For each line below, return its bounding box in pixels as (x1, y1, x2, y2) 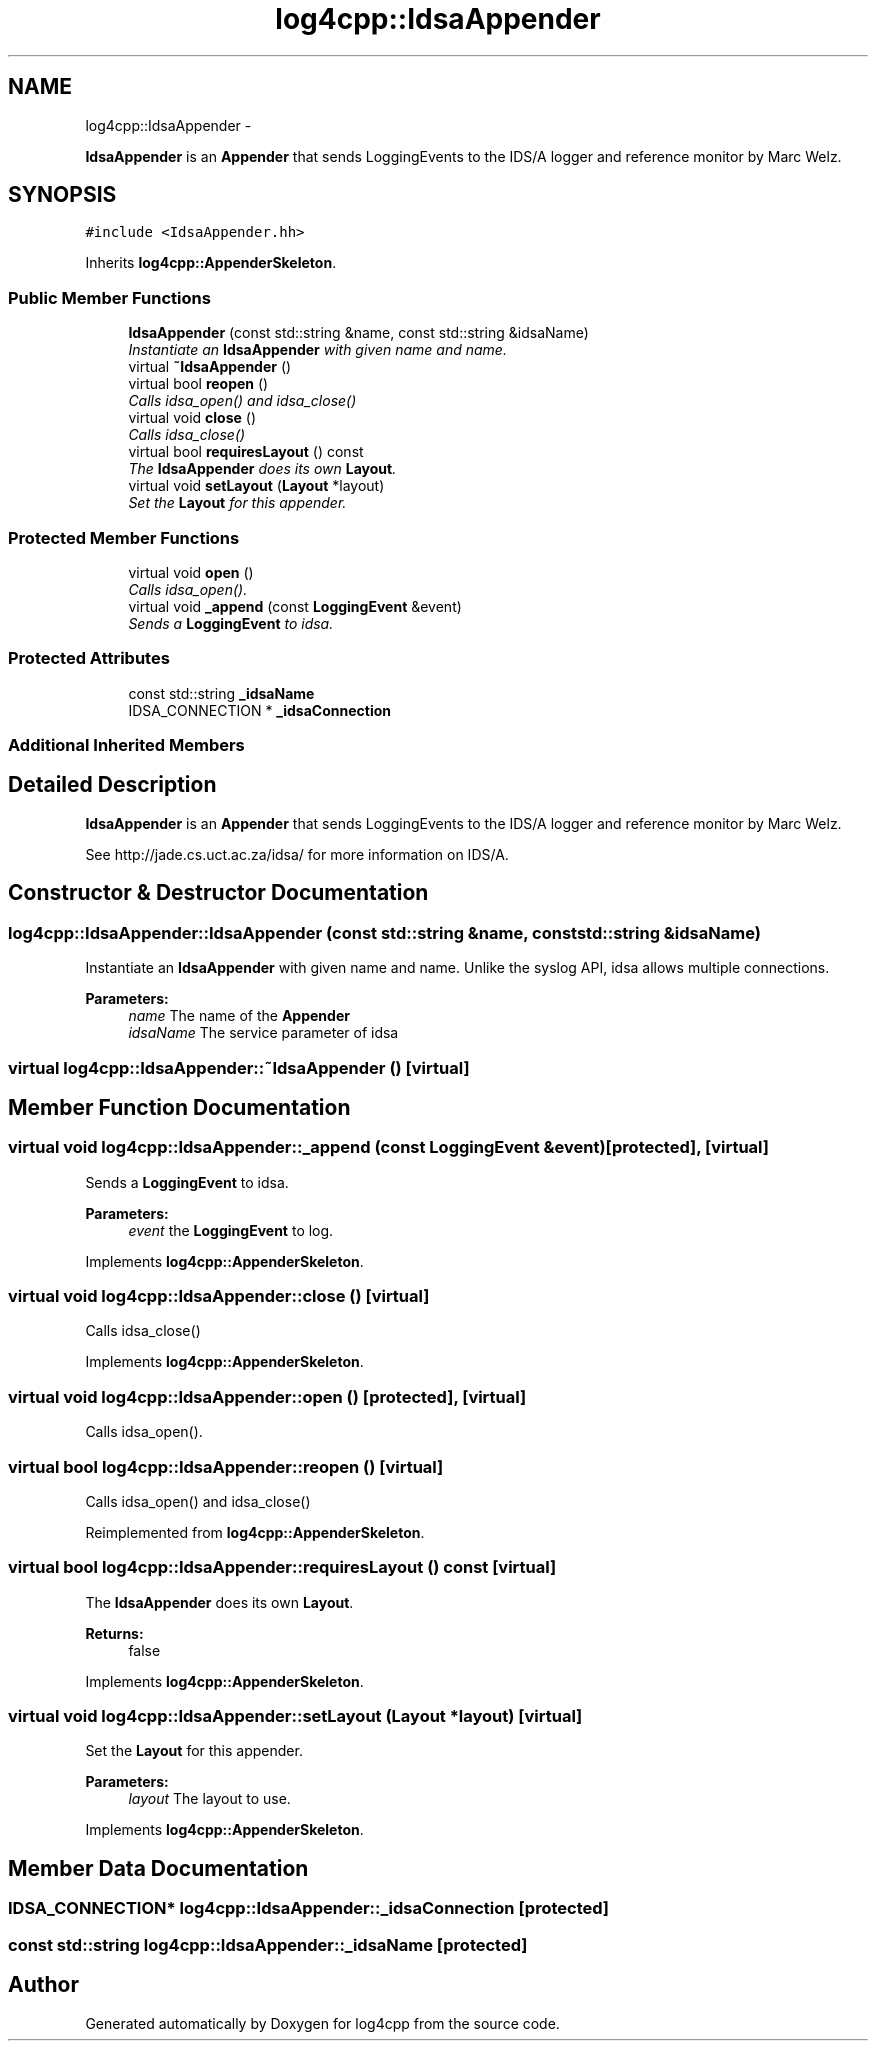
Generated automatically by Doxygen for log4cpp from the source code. (85, 2014, 560, 2032)
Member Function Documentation (8, 1094, 351, 1120)
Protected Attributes (8, 648, 170, 669)
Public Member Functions (8, 287, 211, 308)
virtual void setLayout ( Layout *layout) (128, 477, 385, 495)
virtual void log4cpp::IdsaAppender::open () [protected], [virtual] (8, 1386, 527, 1407)
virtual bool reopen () (128, 375, 269, 393)
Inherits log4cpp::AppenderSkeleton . (85, 254, 337, 272)
